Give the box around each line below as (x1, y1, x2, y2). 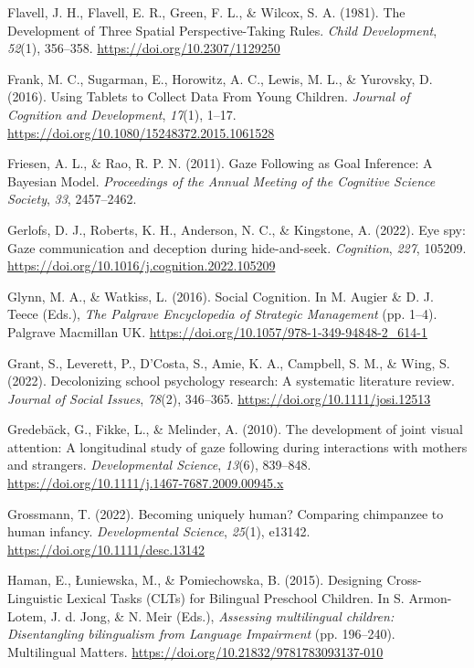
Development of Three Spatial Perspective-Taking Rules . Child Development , (7, 20, 437, 39)
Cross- (386, 570, 422, 589)
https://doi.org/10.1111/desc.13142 (7, 539, 205, 558)
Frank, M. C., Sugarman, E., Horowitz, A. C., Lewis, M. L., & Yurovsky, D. (7, 69, 433, 88)
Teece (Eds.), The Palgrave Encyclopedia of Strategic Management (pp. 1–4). (7, 304, 437, 323)
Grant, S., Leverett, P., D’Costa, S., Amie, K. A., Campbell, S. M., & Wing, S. (7, 353, 450, 372)
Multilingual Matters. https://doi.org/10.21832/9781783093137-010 (7, 641, 384, 661)
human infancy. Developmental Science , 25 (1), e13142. (7, 522, 311, 541)
